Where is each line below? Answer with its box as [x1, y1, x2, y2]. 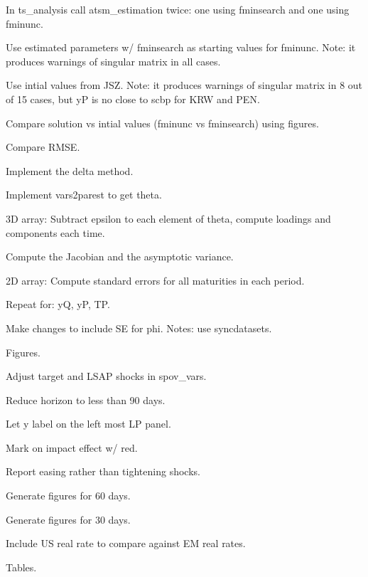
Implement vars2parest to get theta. [6, 187, 162, 202]
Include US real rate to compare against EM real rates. [6, 536, 246, 551]
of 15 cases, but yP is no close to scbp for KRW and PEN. [6, 91, 260, 106]
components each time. [6, 225, 105, 240]
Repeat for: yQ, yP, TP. [6, 297, 110, 312]
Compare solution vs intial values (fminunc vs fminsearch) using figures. [6, 115, 319, 130]
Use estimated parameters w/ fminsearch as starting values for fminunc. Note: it [6, 40, 356, 55]
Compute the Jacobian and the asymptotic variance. [6, 249, 234, 264]
